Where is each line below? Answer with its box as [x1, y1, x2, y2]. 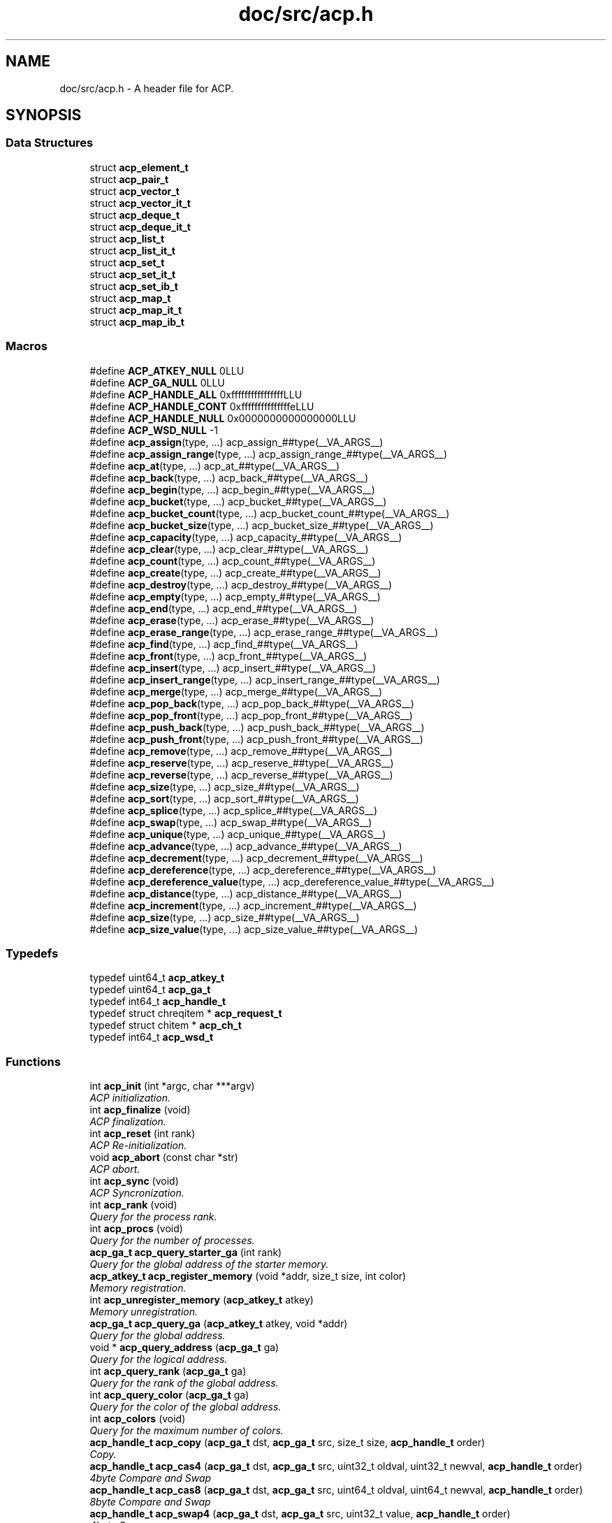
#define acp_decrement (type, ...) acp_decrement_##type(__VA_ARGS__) [89, 851, 423, 864]
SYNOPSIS [6, 106, 82, 124]
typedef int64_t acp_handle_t [89, 995, 226, 1008]
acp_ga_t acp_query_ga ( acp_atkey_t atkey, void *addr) [89, 1318, 348, 1330]
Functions [6, 1054, 61, 1069]
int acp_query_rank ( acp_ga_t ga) [89, 1365, 247, 1378]
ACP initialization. [89, 1092, 170, 1104]
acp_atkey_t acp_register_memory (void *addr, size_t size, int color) [89, 1270, 407, 1283]
